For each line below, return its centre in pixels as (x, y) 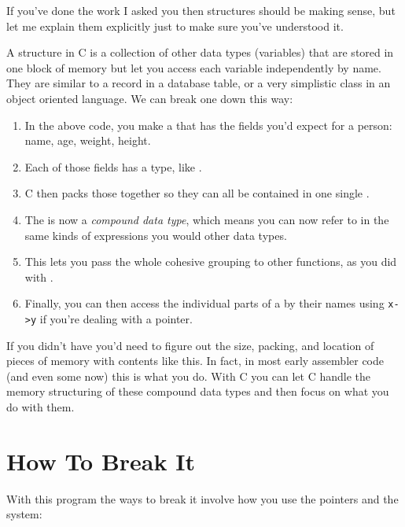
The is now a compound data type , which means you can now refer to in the (207, 219)
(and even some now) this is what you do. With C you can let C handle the (188, 376)
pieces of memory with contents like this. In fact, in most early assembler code (195, 361)
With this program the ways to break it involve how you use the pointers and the (202, 498)
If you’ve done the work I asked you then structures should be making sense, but (201, 10)
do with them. (40, 407)
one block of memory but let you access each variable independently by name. (194, 67)
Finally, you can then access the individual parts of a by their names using (204, 303)
